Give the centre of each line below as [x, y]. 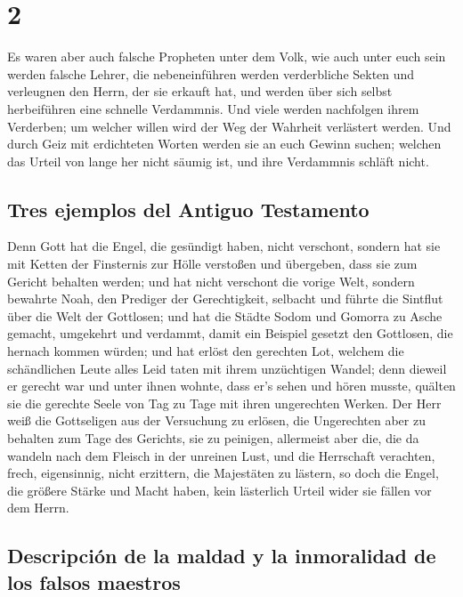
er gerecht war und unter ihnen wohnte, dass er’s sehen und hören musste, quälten [231, 386]
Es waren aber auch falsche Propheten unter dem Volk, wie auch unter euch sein [227, 56]
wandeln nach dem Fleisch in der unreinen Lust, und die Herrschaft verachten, [221, 455]
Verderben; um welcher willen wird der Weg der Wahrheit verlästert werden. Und [229, 126]
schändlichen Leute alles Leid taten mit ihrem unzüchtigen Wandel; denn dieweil [227, 368]
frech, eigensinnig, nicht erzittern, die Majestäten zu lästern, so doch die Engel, [223, 473]
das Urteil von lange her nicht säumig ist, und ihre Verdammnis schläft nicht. [218, 161]
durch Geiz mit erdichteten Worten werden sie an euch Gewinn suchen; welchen [224, 144]
